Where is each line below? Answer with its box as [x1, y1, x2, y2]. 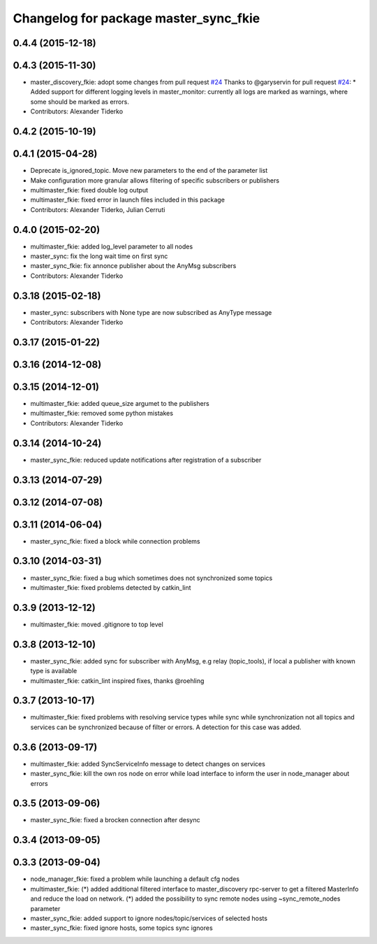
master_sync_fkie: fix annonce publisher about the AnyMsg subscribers [30, 262, 237, 270]
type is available [30, 667, 77, 675]
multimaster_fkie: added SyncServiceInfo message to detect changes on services [30, 759, 265, 768]
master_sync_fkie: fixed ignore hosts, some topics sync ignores [30, 924, 213, 932]
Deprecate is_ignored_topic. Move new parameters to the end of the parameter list [30, 167, 268, 175]
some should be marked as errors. [30, 97, 129, 106]
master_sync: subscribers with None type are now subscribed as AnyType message [30, 308, 272, 316]
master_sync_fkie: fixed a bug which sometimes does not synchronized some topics [30, 574, 273, 582]
